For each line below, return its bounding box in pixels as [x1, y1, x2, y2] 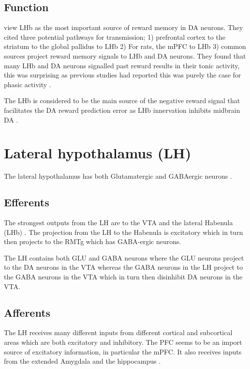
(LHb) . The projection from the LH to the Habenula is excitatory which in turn [4, 227, 243, 237]
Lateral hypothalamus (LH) [4, 143, 191, 163]
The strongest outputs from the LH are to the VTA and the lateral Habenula [4, 217, 233, 228]
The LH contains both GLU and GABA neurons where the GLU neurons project [4, 252, 244, 262]
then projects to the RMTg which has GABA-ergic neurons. [4, 236, 181, 246]
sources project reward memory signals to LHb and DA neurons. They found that [4, 50, 246, 61]
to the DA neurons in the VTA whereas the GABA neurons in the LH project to [4, 262, 243, 272]
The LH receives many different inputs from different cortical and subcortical [4, 327, 233, 338]
